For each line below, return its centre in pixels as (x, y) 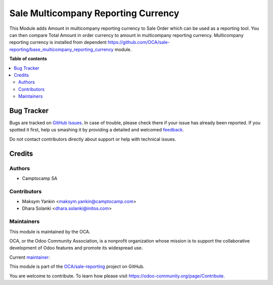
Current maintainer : (30, 257)
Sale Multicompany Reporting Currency (94, 13)
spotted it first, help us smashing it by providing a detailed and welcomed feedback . (97, 130)
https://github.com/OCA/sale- (139, 42)
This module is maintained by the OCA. (50, 231)
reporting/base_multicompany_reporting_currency (61, 49)
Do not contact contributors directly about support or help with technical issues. (93, 139)
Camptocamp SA (40, 178)
